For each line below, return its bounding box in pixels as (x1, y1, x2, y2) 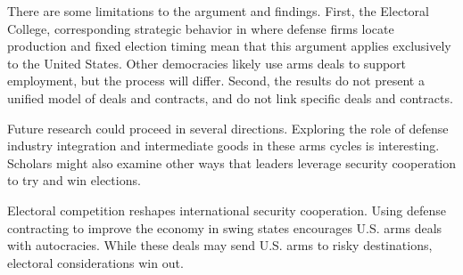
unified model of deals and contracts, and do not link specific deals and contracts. (7, 88, 453, 107)
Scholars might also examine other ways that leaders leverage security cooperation (7, 153, 457, 172)
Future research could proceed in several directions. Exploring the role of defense (7, 118, 449, 137)
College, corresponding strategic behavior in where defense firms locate (7, 19, 394, 37)
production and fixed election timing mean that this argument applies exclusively (7, 36, 451, 55)
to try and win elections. (7, 171, 141, 190)
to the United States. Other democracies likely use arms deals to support (7, 53, 407, 72)
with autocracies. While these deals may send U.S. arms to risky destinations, (7, 236, 433, 255)
